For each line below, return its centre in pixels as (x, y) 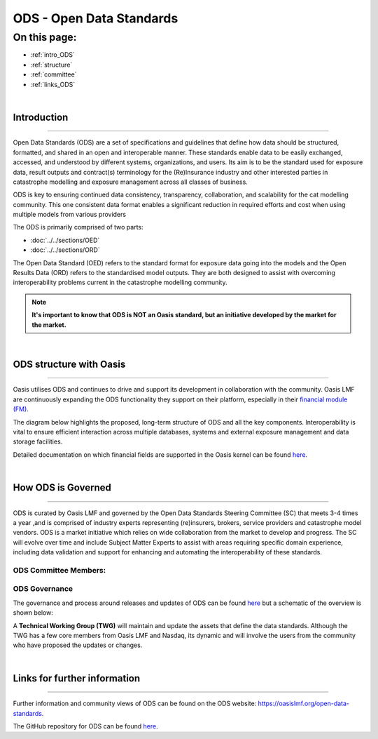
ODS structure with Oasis (69, 364)
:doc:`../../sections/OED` (65, 240)
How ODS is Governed (62, 487)
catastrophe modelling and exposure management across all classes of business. (130, 182)
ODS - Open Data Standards (96, 18)
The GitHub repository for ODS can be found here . (85, 726)
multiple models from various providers (69, 215)
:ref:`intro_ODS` (52, 55)
